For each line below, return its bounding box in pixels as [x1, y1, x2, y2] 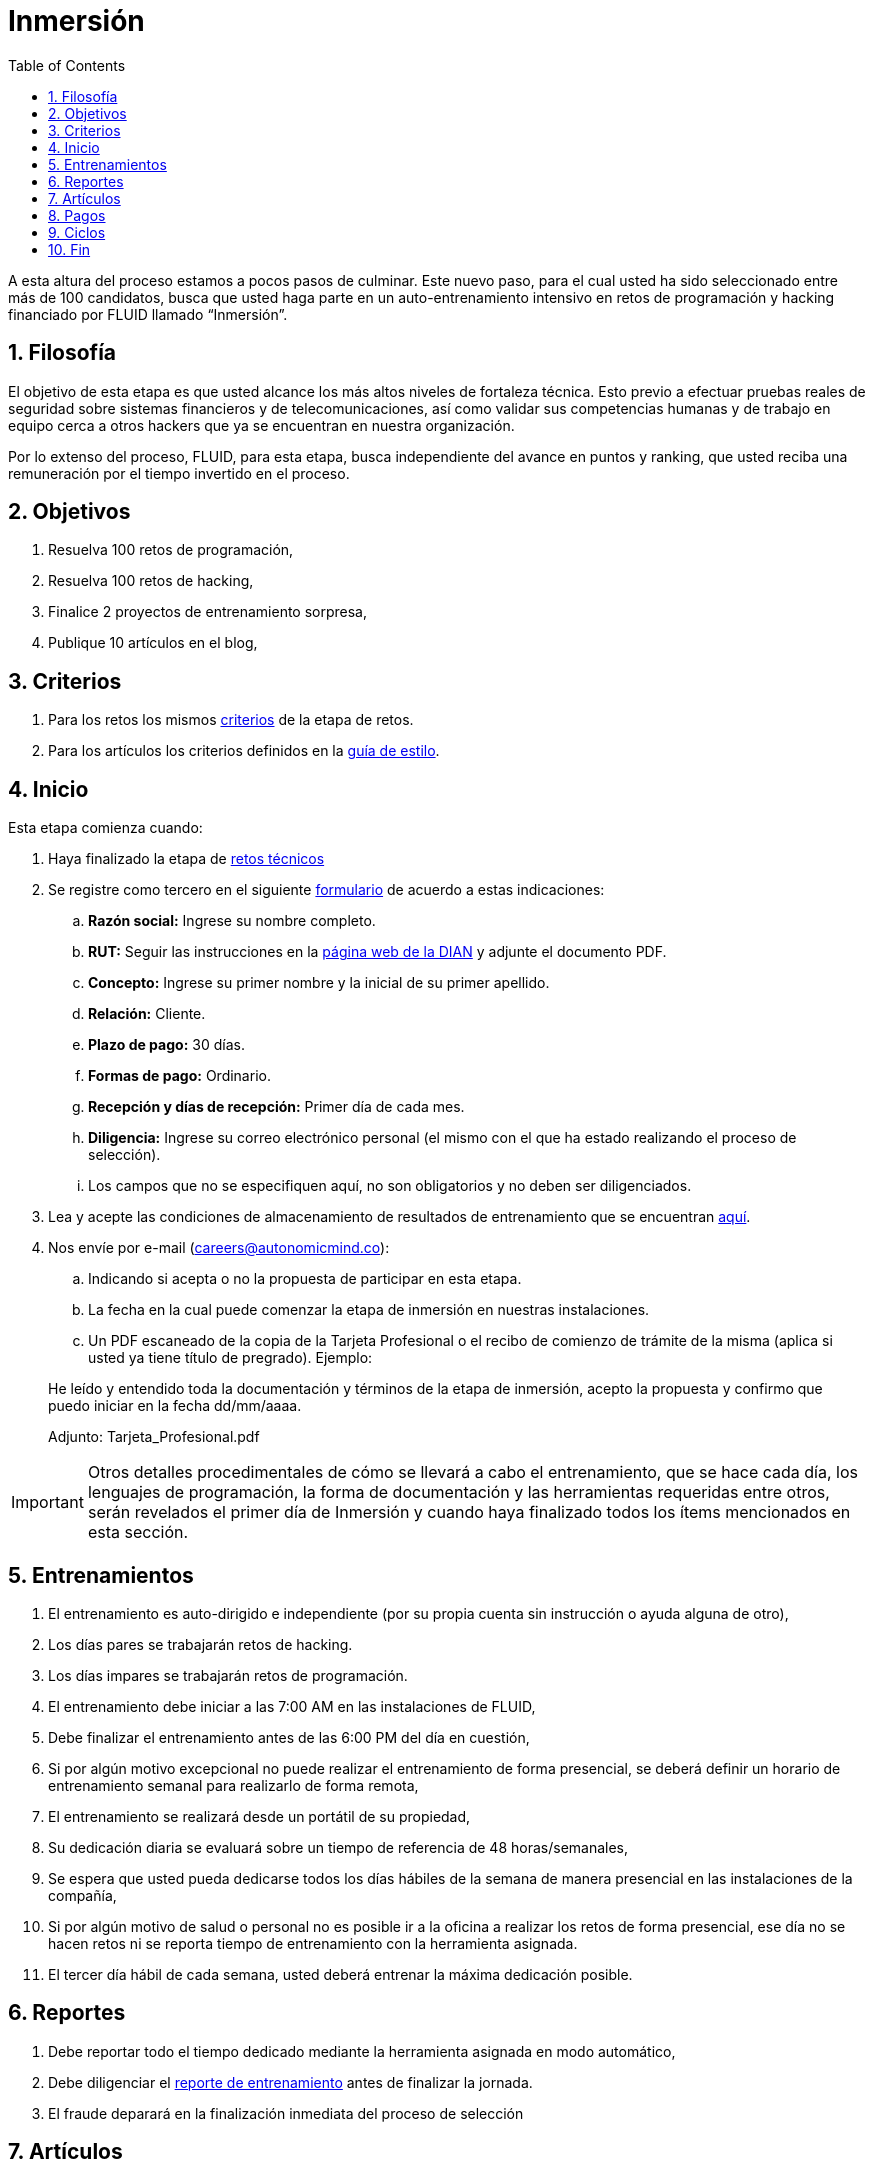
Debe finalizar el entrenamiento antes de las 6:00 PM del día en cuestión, [48, 1728, 530, 1746]
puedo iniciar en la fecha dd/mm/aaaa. [48, 1397, 302, 1415]
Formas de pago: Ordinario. [88, 1067, 271, 1085]
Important [11, 1492, 84, 1513]
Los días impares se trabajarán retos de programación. [48, 1666, 408, 1684]
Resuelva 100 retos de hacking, [48, 572, 254, 590]
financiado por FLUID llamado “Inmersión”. [8, 305, 288, 323]
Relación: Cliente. [88, 1005, 206, 1023]
